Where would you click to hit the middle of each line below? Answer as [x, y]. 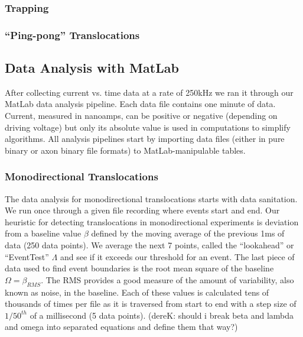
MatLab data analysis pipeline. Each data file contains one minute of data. [140, 104]
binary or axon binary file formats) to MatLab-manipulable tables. [125, 150]
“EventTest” [27, 256]
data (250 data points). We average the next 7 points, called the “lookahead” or [149, 245]
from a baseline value [43, 233]
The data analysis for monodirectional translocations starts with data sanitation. [151, 198]
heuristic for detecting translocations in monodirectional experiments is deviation [152, 221]
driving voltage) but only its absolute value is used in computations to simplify [148, 127]
